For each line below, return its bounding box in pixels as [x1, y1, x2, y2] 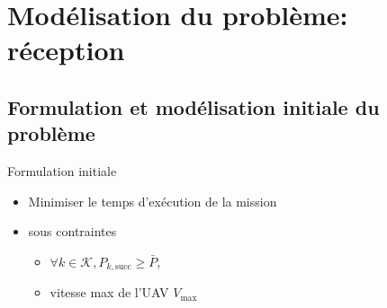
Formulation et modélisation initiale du [7, 92, 380, 120]
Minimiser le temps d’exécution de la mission [28, 191, 277, 210]
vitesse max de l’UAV [49, 283, 169, 302]
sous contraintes [28, 222, 117, 241]
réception [7, 31, 125, 68]
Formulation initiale [7, 162, 117, 180]
